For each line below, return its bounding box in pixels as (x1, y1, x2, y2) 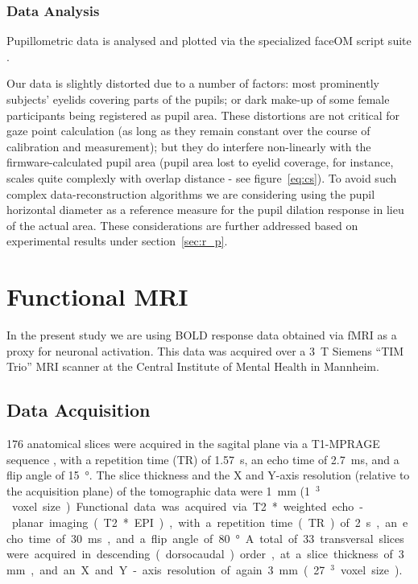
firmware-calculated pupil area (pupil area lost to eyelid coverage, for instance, (6, 154, 394, 171)
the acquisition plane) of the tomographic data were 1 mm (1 (6, 482, 310, 499)
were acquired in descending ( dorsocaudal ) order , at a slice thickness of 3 (6, 545, 404, 562)
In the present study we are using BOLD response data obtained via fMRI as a (6, 327, 397, 343)
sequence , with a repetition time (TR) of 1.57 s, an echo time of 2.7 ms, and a (6, 450, 399, 467)
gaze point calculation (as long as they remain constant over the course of (6, 122, 370, 139)
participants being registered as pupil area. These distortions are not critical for (6, 106, 400, 123)
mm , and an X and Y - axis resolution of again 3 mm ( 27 (6, 561, 325, 578)
